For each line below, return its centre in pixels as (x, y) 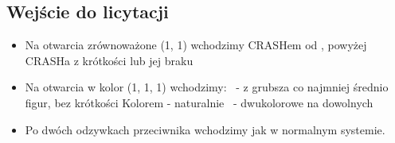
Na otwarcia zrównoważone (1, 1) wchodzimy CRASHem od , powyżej (196, 45)
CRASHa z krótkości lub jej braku (109, 60)
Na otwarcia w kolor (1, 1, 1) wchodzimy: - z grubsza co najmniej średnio (207, 87)
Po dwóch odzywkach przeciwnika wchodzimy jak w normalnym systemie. (205, 129)
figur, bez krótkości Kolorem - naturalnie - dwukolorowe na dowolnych (199, 102)
